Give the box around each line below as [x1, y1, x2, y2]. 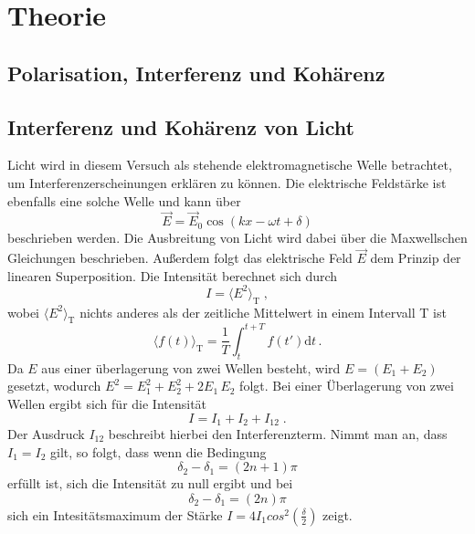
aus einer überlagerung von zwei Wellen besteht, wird [41, 358, 341, 377]
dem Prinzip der [370, 248, 461, 267]
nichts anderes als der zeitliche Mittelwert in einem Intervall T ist [79, 302, 447, 321]
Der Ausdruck [7, 424, 85, 443]
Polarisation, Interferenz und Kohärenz [7, 58, 385, 87]
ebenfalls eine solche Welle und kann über [7, 191, 241, 210]
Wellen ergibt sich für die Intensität [7, 393, 207, 413]
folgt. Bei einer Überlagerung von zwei [239, 376, 454, 395]
